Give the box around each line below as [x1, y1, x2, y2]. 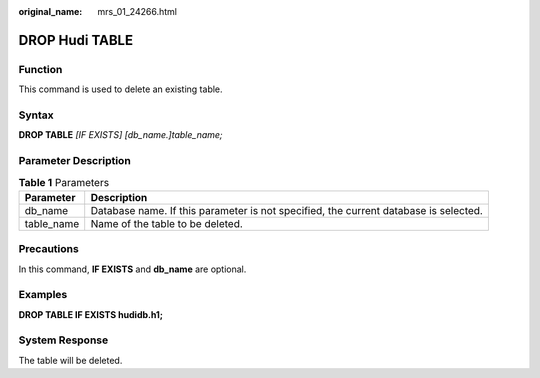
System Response [18, 333, 109, 347]
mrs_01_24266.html [97, 6, 177, 17]
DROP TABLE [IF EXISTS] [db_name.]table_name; [18, 129, 224, 141]
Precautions [18, 242, 79, 256]
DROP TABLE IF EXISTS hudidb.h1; [18, 308, 164, 320]
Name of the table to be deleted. [90, 216, 244, 230]
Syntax [18, 108, 54, 122]
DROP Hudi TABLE [18, 31, 134, 49]
